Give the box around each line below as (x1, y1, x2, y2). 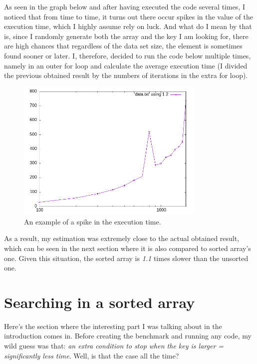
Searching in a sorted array (4, 291, 195, 312)
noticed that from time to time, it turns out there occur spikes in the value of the (4, 11, 253, 21)
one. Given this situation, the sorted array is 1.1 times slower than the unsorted (4, 252, 249, 263)
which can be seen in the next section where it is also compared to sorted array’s (4, 242, 251, 253)
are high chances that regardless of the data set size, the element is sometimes (4, 40, 243, 51)
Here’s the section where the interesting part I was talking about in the (4, 320, 222, 331)
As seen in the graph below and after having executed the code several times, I (4, 1, 245, 11)
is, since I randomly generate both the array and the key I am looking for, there (4, 30, 249, 41)
